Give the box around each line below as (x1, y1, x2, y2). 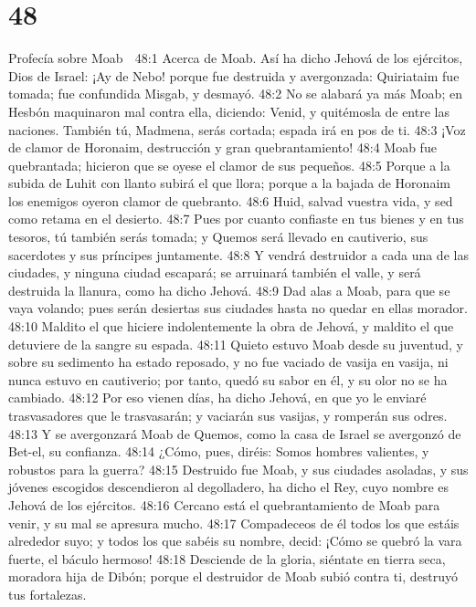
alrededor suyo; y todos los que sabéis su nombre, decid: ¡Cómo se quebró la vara (8, 531, 462, 550)
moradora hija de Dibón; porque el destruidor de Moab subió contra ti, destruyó (8, 567, 458, 586)
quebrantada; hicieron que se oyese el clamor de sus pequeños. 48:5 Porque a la (8, 155, 450, 174)
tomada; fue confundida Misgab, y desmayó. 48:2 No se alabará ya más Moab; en (8, 84, 462, 103)
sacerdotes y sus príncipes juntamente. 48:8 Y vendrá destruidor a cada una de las (8, 245, 469, 264)
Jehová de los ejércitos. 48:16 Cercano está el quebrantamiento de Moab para (8, 495, 440, 514)
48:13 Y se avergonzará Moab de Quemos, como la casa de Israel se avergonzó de (8, 424, 461, 443)
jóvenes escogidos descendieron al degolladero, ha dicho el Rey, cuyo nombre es (8, 477, 450, 497)
